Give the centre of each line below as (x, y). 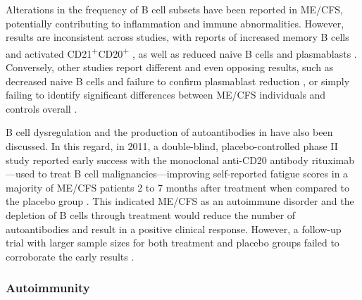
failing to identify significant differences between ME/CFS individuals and (166, 95)
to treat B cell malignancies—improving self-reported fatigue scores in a (193, 174)
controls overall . (42, 108)
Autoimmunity (48, 288)
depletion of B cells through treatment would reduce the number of (151, 214)
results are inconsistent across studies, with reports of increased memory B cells (177, 37)
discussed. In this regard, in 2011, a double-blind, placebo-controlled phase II (172, 146)
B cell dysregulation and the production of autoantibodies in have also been (169, 132)
